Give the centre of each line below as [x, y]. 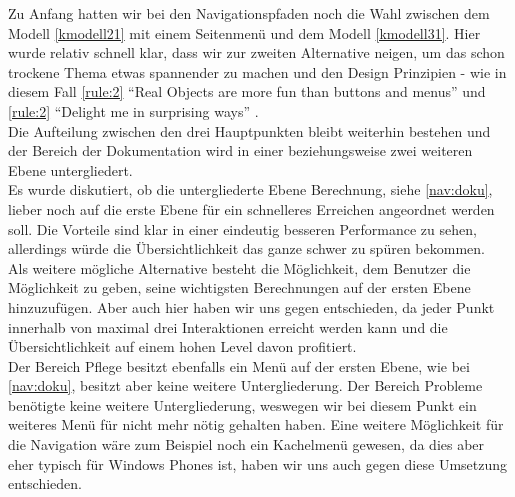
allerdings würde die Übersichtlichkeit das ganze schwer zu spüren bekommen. [246, 248]
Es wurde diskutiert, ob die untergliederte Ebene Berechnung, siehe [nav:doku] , [250, 189]
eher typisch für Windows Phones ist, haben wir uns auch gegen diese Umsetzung [257, 463]
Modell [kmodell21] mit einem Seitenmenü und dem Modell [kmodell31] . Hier [244, 32]
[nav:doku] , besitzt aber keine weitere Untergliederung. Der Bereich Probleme [245, 385]
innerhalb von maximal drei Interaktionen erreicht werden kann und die [228, 326]
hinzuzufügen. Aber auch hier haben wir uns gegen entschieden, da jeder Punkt [251, 306]
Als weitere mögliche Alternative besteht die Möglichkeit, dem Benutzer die [239, 267]
